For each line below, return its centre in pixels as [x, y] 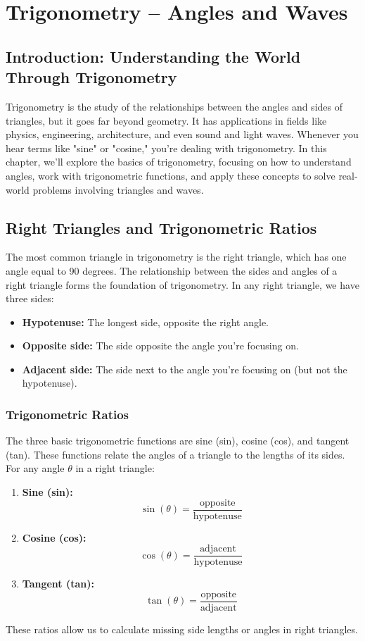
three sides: [30, 298]
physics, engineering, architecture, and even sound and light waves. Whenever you [182, 134]
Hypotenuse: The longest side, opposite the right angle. [145, 322]
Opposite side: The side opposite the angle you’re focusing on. [160, 346]
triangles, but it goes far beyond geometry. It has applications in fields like [166, 120]
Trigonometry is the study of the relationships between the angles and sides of [174, 106]
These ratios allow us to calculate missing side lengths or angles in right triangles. [182, 629]
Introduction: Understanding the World [153, 56]
